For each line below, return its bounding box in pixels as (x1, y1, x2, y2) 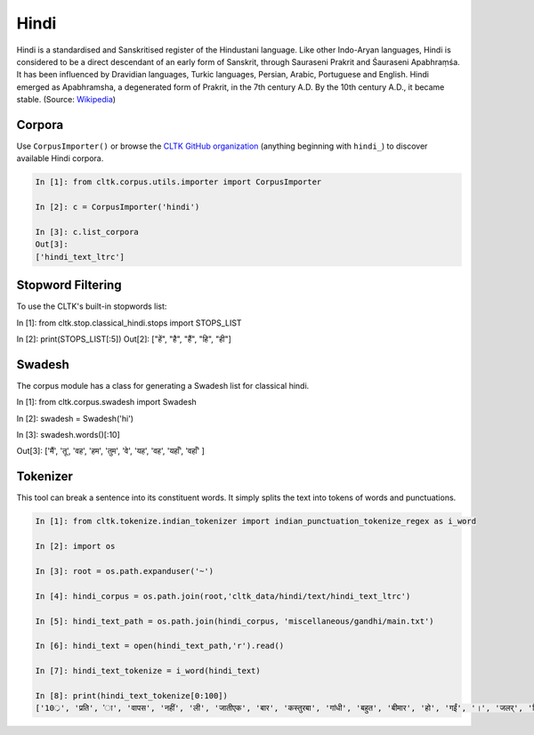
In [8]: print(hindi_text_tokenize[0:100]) (35, 691, 229, 700)
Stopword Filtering (16, 278, 122, 293)
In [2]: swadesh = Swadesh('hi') (16, 413, 133, 424)
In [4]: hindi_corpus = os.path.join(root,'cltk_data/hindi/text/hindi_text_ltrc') (35, 591, 411, 601)
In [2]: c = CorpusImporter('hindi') (35, 202, 200, 213)
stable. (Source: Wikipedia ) (16, 94, 116, 105)
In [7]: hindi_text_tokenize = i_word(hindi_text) (35, 666, 262, 676)
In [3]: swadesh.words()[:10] (16, 430, 120, 440)
